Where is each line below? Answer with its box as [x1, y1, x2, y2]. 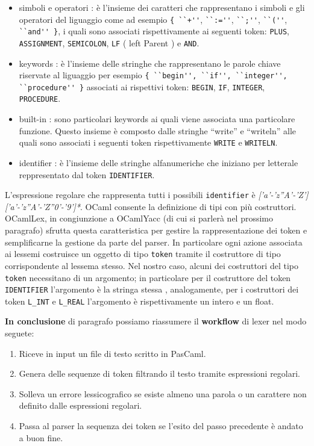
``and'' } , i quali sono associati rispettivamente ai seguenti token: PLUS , [19, 25, 289, 37]
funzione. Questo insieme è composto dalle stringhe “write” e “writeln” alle [19, 124, 297, 137]
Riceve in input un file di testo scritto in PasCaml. [19, 347, 206, 359]
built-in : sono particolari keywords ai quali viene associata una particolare [19, 113, 295, 125]
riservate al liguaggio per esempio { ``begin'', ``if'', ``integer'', [19, 69, 287, 81]
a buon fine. [19, 431, 63, 444]
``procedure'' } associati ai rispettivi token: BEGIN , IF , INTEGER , [19, 80, 265, 93]
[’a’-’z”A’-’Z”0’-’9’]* [5, 200, 81, 212]
